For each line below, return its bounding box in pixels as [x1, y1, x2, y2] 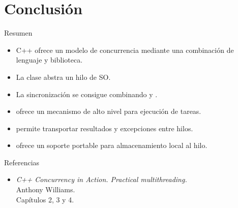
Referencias [4, 157, 40, 167]
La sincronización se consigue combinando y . [16, 88, 158, 99]
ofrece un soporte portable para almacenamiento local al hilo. [16, 140, 207, 151]
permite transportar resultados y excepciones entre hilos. [16, 123, 193, 133]
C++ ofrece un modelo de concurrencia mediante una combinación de [16, 44, 234, 55]
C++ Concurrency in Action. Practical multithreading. [16, 174, 187, 185]
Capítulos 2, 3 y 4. [16, 194, 74, 204]
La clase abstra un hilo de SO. [16, 71, 111, 82]
